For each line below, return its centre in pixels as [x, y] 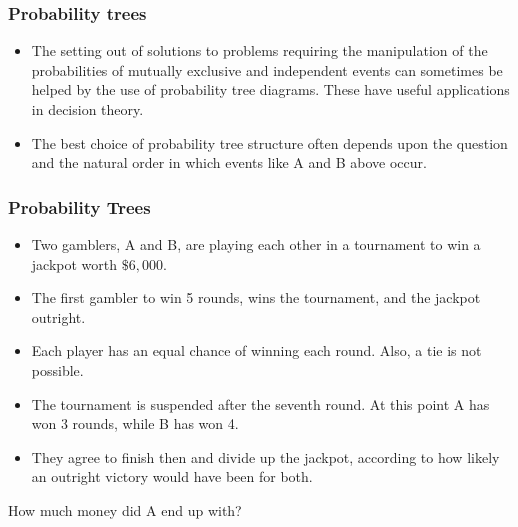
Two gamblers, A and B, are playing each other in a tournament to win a [256, 244]
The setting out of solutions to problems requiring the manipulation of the [259, 50]
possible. [57, 369]
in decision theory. [87, 109]
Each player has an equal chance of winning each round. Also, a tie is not [256, 350]
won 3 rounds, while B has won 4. [135, 423]
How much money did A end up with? [125, 509]
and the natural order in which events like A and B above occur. [229, 162]
